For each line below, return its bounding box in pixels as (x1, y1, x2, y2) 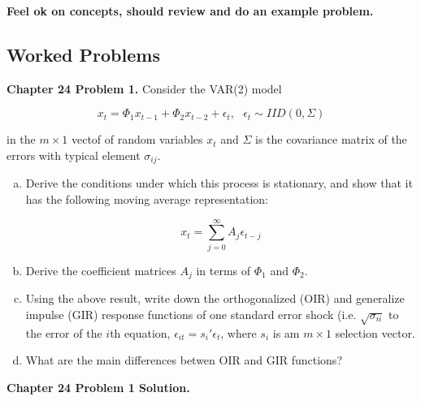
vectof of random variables (71, 131, 203, 148)
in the (7, 131, 36, 148)
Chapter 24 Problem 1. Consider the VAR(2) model (7, 80, 282, 97)
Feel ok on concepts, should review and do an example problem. (7, 2, 374, 19)
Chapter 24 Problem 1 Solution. (7, 378, 190, 395)
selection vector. (335, 324, 415, 341)
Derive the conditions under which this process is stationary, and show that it (25, 175, 413, 192)
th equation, (110, 324, 171, 341)
